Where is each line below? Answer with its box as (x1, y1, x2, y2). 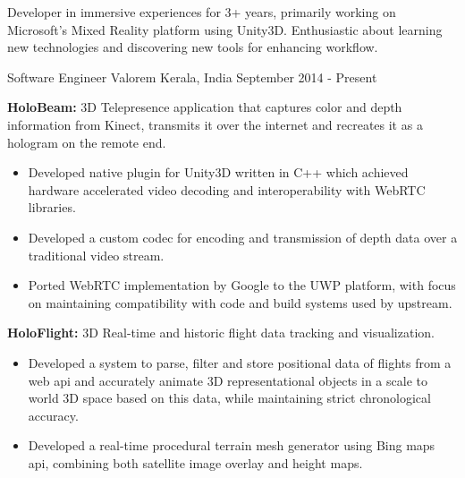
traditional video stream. (28, 245, 165, 264)
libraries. (28, 198, 76, 217)
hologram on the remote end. (7, 132, 166, 151)
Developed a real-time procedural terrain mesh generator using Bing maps (28, 436, 435, 455)
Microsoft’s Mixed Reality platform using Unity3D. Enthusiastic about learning (7, 20, 443, 38)
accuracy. (28, 405, 79, 424)
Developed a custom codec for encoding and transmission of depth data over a (28, 227, 458, 246)
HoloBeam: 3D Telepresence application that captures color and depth (7, 98, 402, 116)
